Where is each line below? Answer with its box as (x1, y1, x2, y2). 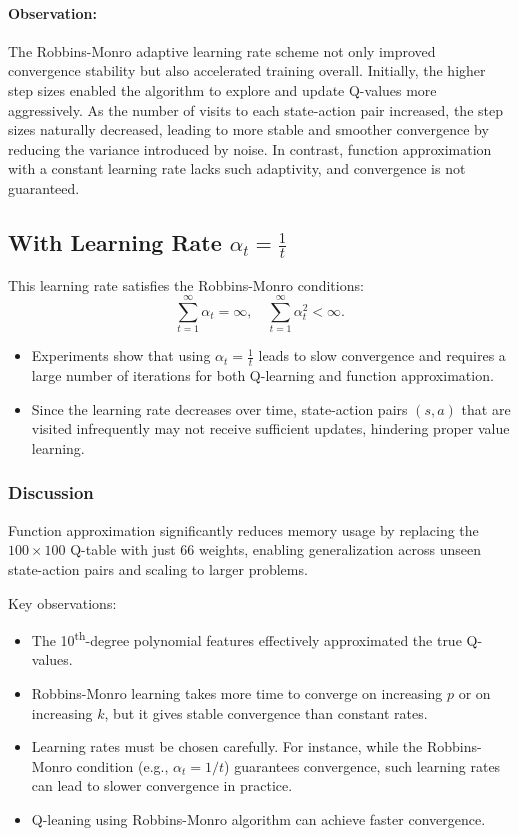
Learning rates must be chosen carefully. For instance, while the (31, 736, 423, 757)
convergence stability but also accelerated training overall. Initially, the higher (8, 60, 486, 81)
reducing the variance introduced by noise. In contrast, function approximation (8, 138, 492, 159)
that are (461, 398, 511, 419)
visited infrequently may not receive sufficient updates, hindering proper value (31, 418, 510, 439)
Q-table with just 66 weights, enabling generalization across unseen (70, 539, 481, 560)
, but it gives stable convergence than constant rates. (104, 702, 428, 723)
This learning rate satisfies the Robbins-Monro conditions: (8, 274, 364, 295)
